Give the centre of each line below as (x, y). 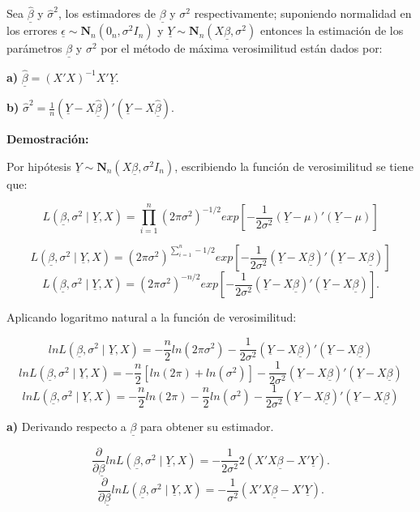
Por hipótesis (39, 166)
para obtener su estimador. (207, 427)
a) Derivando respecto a (66, 427)
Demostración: (48, 139)
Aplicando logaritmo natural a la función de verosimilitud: (152, 317)
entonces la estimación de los (332, 30)
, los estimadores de (107, 13)
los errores (32, 30)
